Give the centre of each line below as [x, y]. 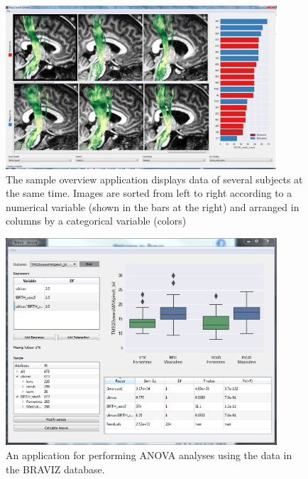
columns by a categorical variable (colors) [96, 221]
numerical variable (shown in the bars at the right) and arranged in [153, 206]
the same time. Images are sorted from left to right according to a [149, 193]
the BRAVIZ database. [55, 469]
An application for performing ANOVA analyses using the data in [149, 454]
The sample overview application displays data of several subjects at [154, 179]
